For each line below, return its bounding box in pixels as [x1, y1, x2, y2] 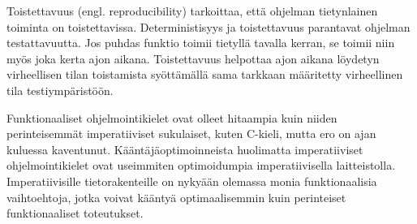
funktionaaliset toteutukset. [6, 205, 144, 222]
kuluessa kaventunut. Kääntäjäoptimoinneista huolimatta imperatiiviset [6, 140, 363, 157]
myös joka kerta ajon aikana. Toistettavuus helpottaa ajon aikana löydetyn [6, 50, 380, 67]
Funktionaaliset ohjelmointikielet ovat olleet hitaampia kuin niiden [6, 109, 337, 126]
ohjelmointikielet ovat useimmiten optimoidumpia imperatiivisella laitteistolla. [6, 157, 396, 174]
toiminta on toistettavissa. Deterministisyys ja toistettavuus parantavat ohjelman [6, 18, 411, 35]
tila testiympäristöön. [6, 81, 114, 98]
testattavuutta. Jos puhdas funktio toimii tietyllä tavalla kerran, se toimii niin [6, 34, 395, 51]
